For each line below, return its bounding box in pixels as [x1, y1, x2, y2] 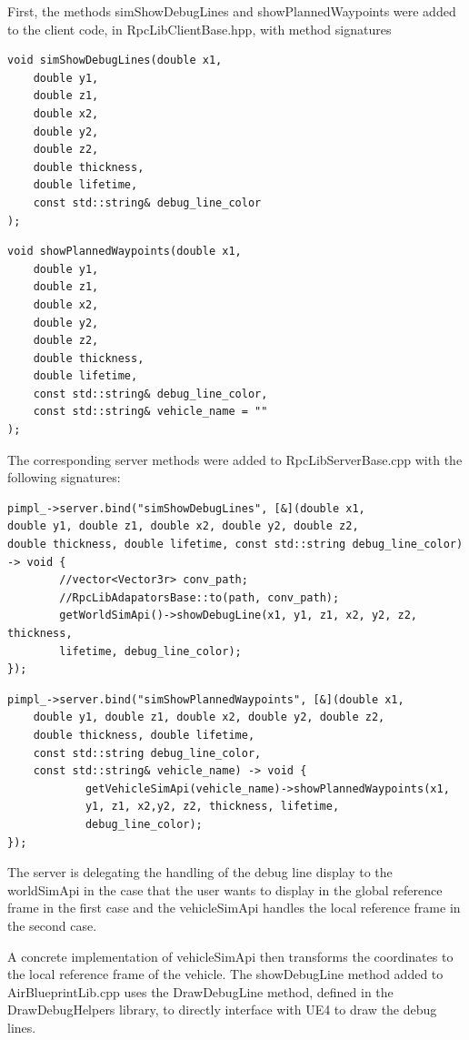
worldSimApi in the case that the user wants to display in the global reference [7, 880, 443, 899]
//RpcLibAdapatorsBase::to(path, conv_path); [59, 591, 340, 604]
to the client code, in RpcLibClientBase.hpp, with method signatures [7, 19, 392, 38]
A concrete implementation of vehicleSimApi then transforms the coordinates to [7, 946, 454, 965]
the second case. [7, 915, 97, 934]
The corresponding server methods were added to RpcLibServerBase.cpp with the [7, 449, 463, 469]
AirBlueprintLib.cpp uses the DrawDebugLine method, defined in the [7, 982, 394, 1001]
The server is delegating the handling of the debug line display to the [7, 863, 393, 882]
